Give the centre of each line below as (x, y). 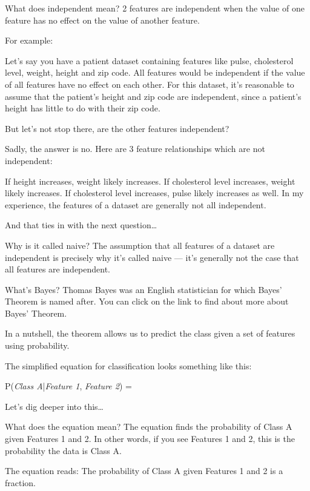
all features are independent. (58, 269)
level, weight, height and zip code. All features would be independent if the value (155, 72)
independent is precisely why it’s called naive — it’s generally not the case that (152, 257)
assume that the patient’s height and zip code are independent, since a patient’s (153, 96)
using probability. (37, 345)
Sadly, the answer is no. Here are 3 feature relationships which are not (135, 149)
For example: (29, 40)
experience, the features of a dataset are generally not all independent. (136, 204)
